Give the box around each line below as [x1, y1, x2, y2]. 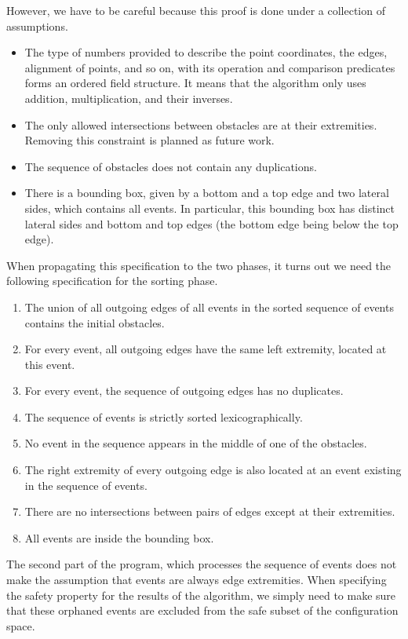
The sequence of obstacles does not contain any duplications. [24, 158, 317, 174]
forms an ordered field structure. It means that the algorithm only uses [24, 75, 366, 91]
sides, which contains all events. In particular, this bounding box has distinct [24, 199, 395, 216]
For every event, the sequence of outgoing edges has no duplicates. [24, 382, 344, 399]
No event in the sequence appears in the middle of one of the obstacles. [24, 435, 367, 451]
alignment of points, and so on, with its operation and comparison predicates [24, 59, 395, 75]
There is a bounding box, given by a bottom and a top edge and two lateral [24, 184, 389, 201]
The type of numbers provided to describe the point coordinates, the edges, [24, 44, 388, 60]
